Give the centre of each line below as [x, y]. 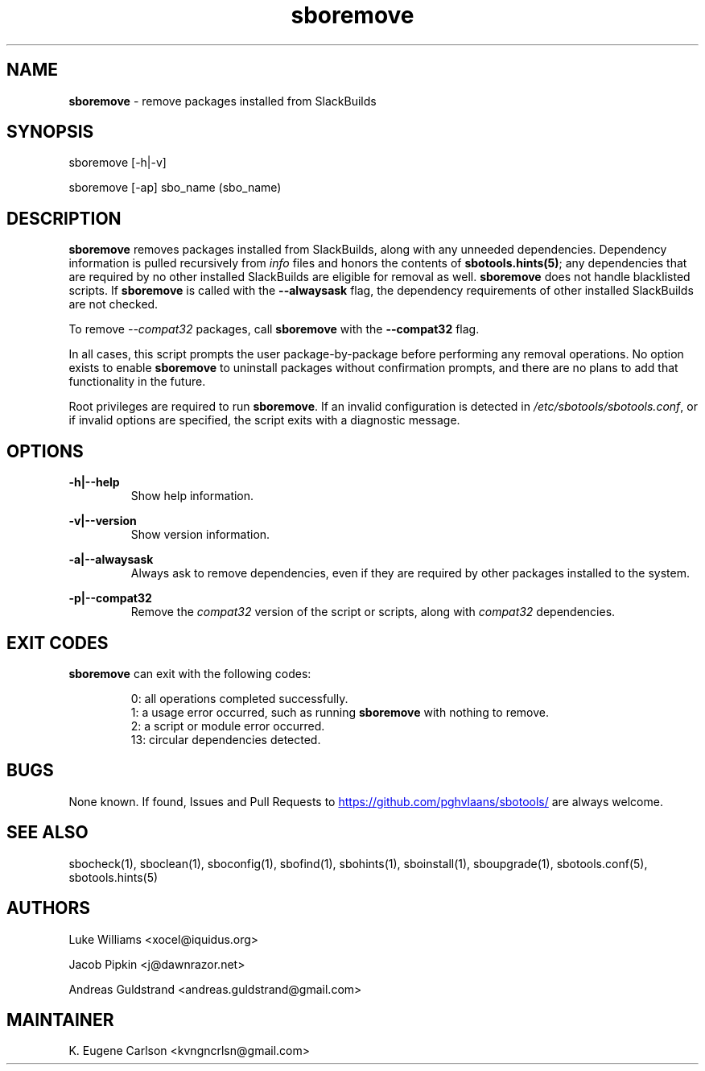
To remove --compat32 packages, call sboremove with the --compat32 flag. [274, 329]
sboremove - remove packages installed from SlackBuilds [223, 101]
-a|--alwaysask [111, 560]
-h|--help [94, 482]
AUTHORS [49, 908]
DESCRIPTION [64, 218]
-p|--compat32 [110, 598]
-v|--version [103, 521]
